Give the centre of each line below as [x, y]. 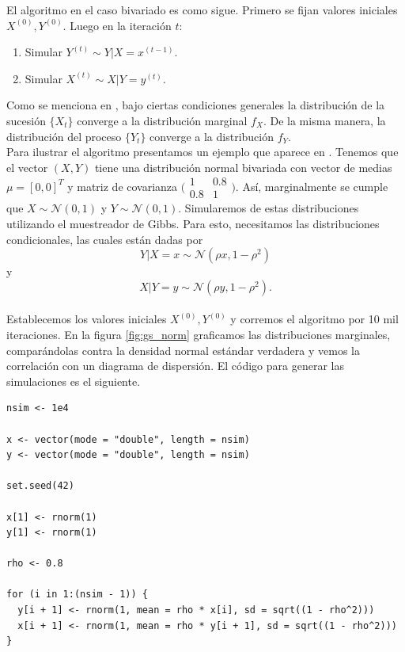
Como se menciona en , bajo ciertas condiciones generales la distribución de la [196, 105]
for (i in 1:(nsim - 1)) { [77, 595]
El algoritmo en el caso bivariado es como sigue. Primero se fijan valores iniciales [202, 10]
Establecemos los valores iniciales [87, 319]
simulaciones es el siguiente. [74, 381]
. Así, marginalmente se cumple [312, 186]
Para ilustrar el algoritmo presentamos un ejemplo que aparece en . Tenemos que [202, 152]
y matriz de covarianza [123, 186]
